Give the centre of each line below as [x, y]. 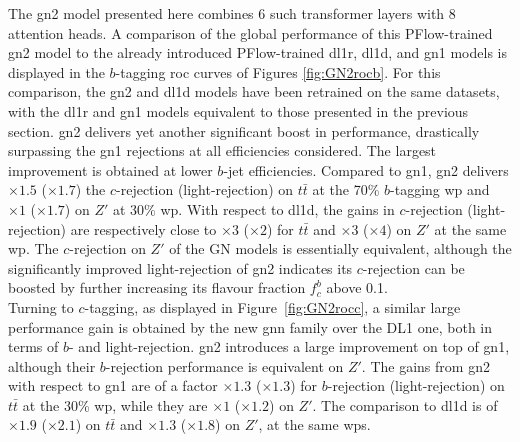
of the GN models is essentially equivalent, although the [340, 248]
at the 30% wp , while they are [115, 404]
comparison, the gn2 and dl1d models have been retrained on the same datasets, [254, 91]
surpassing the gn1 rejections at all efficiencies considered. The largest [222, 150]
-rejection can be [413, 267]
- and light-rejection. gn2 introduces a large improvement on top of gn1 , [289, 346]
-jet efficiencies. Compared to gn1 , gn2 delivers [366, 169]
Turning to [41, 306]
